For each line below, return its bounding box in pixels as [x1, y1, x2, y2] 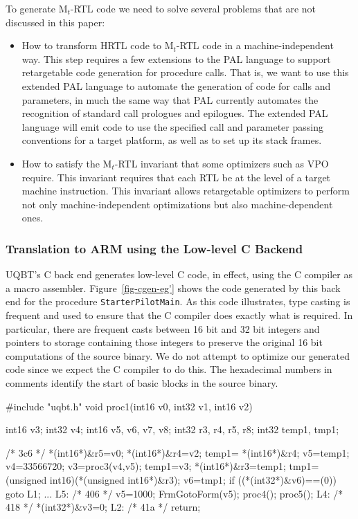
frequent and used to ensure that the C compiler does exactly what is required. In [6, 307, 353, 322]
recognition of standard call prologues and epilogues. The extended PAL [21, 106, 328, 120]
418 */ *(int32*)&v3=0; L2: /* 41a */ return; [6, 500, 201, 514]
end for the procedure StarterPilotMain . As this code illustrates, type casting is [6, 294, 350, 309]
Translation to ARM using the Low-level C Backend [6, 239, 303, 257]
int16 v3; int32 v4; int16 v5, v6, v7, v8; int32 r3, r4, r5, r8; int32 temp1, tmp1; [6, 422, 339, 437]
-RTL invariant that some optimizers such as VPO [114, 156, 329, 170]
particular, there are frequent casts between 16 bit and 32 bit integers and [6, 321, 320, 336]
